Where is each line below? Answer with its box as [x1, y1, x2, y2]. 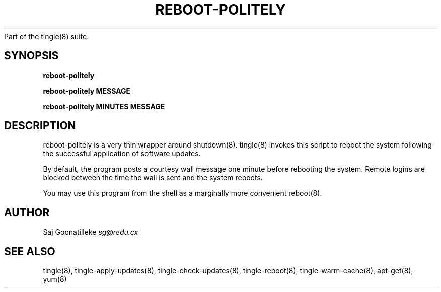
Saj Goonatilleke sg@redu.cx [43, 228, 138, 237]
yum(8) [43, 275, 67, 284]
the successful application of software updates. [43, 149, 201, 158]
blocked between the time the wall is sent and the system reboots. [43, 173, 263, 182]
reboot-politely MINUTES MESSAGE [43, 102, 165, 111]
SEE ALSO [4, 245, 55, 258]
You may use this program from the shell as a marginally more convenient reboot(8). [43, 189, 322, 198]
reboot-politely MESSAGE [43, 86, 131, 95]
